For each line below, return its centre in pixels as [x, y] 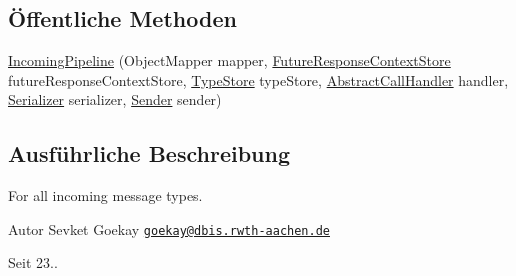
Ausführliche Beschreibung [149, 153]
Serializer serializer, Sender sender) [115, 99]
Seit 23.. [33, 262]
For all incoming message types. [105, 195]
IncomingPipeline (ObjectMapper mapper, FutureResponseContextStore [229, 60]
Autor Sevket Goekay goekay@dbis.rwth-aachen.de [169, 228]
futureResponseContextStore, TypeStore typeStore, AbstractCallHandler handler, [258, 79]
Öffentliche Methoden [122, 18]
